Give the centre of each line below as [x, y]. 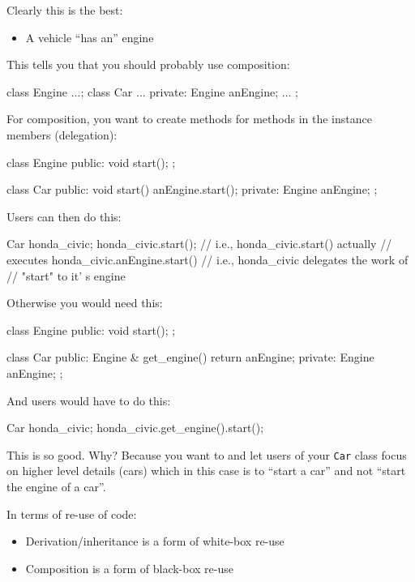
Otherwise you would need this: [85, 303]
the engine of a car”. [56, 486]
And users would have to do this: [89, 400]
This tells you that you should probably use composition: [148, 64]
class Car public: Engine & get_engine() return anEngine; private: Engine [190, 357]
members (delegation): [62, 134]
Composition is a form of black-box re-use [129, 568]
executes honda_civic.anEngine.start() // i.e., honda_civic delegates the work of [207, 259]
